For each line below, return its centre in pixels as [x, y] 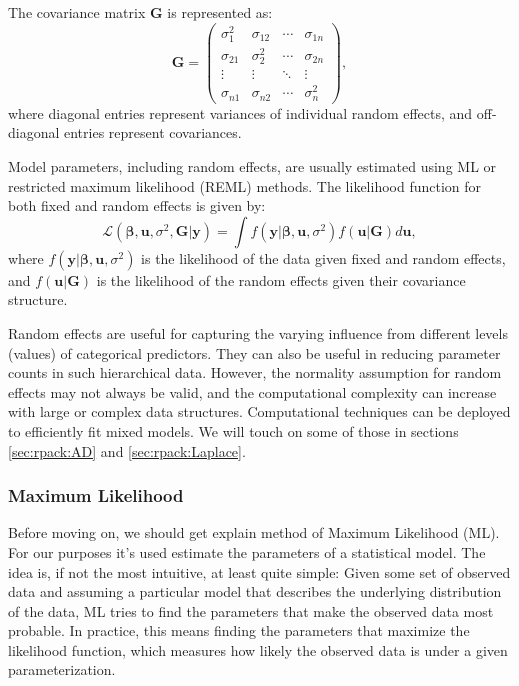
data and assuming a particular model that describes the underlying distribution [255, 591]
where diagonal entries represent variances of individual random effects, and [240, 112]
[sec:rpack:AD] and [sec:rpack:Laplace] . [127, 450]
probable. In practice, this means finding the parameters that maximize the [239, 630]
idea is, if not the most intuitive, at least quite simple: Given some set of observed [259, 571]
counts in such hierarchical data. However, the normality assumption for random [255, 372]
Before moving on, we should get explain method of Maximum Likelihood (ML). [254, 532]
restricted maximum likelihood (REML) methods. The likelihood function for [245, 185]
